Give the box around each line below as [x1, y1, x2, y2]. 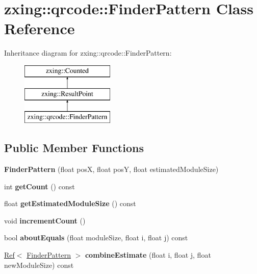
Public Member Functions [4, 140, 144, 156]
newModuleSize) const [4, 259, 74, 270]
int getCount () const [4, 181, 75, 191]
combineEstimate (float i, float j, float [85, 250, 211, 260]
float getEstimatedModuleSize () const [4, 198, 136, 209]
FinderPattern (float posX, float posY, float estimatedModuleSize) [4, 164, 219, 175]
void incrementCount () [4, 215, 86, 226]
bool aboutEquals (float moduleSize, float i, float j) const [4, 232, 188, 243]
